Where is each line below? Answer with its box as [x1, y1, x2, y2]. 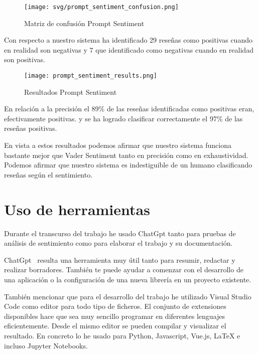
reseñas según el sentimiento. [4, 169, 93, 180]
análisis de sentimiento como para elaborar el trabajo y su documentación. [4, 238, 233, 248]
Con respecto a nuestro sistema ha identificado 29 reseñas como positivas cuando [4, 35, 252, 45]
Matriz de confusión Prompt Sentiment [24, 18, 145, 28]
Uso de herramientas [4, 199, 150, 219]
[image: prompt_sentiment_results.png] [24, 72, 157, 80]
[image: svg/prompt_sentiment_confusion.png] [24, 4, 179, 11]
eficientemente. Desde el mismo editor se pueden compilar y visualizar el [4, 320, 226, 331]
